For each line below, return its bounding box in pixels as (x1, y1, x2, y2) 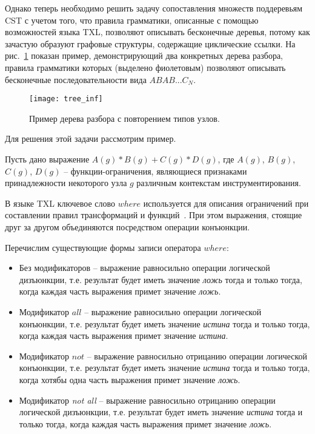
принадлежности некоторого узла (5, 176, 127, 189)
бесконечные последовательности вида (5, 73, 147, 85)
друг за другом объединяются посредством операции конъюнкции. (5, 220, 250, 233)
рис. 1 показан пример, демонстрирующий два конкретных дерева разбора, (5, 49, 283, 62)
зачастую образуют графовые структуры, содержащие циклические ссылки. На (5, 37, 296, 50)
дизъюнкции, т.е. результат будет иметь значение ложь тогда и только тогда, (19, 273, 302, 285)
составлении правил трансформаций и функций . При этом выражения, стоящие (5, 209, 302, 221)
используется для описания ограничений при (143, 196, 309, 209)
